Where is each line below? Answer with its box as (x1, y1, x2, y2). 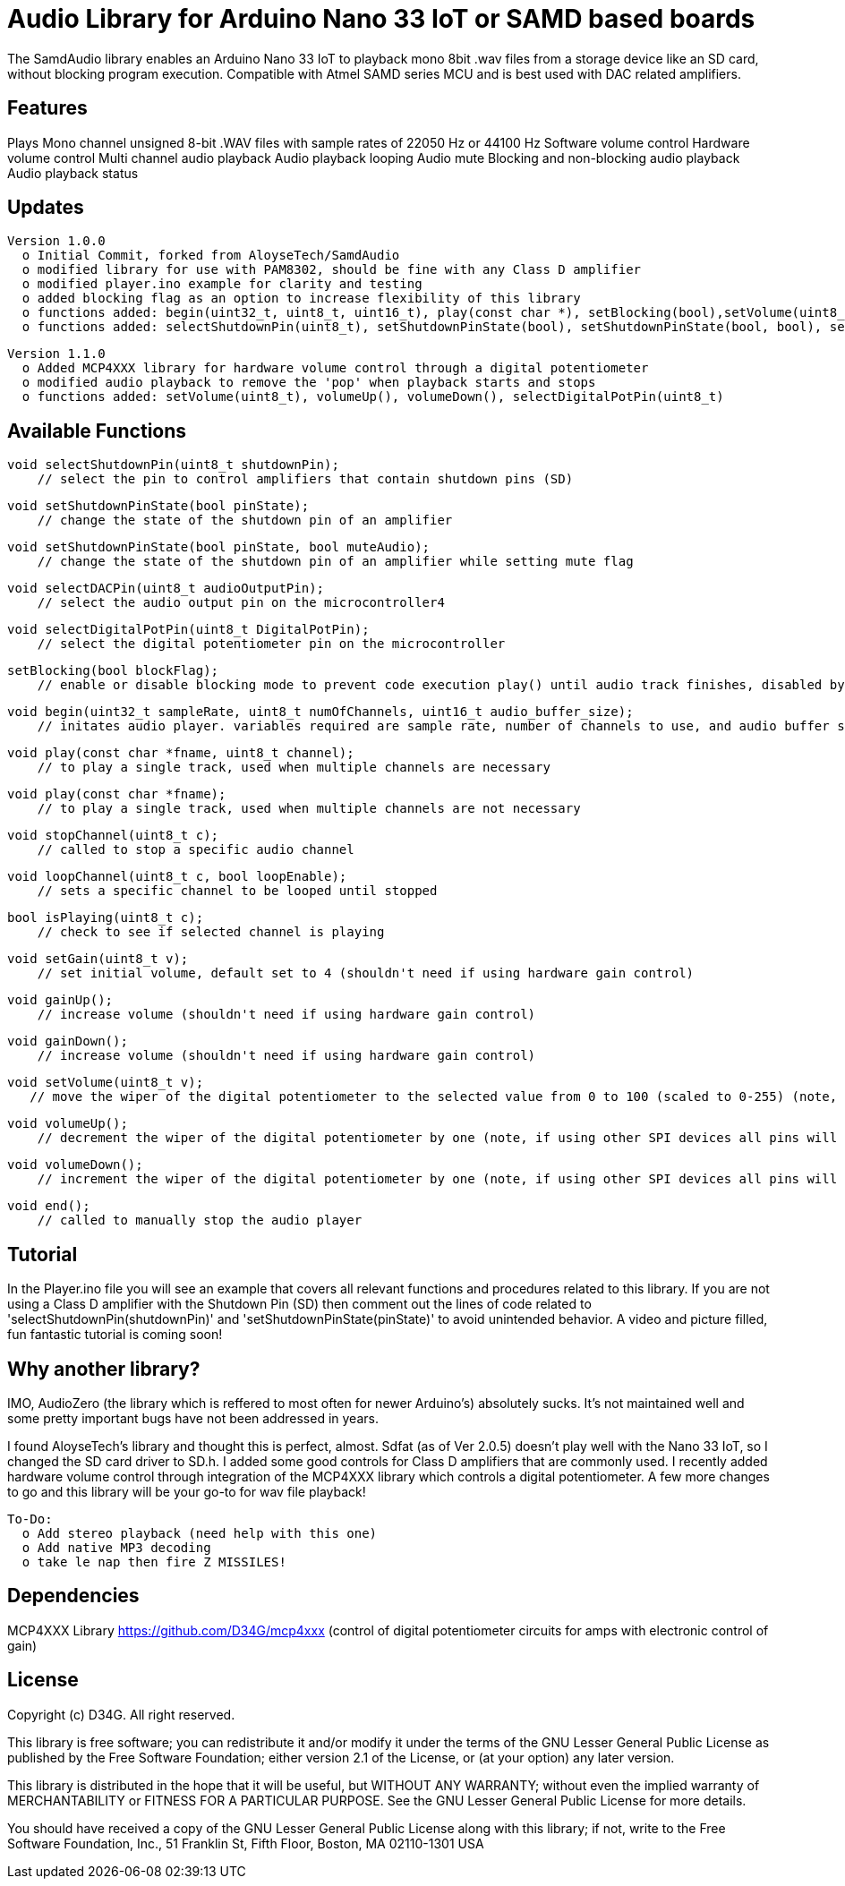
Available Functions (7, 419, 187, 442)
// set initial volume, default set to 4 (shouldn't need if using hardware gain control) (37, 966, 695, 981)
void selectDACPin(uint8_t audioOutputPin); (7, 581, 325, 596)
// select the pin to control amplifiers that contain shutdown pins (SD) (37, 472, 574, 487)
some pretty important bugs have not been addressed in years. (7, 1410, 379, 1426)
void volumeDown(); (7, 1157, 143, 1173)
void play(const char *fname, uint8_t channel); (7, 746, 354, 761)
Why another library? (7, 1357, 201, 1380)
